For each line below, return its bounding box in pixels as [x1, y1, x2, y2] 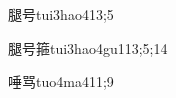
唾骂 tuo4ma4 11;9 [8, 71, 114, 92]
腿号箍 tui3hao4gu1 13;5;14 [8, 37, 168, 58]
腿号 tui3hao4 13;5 [8, 4, 114, 24]
